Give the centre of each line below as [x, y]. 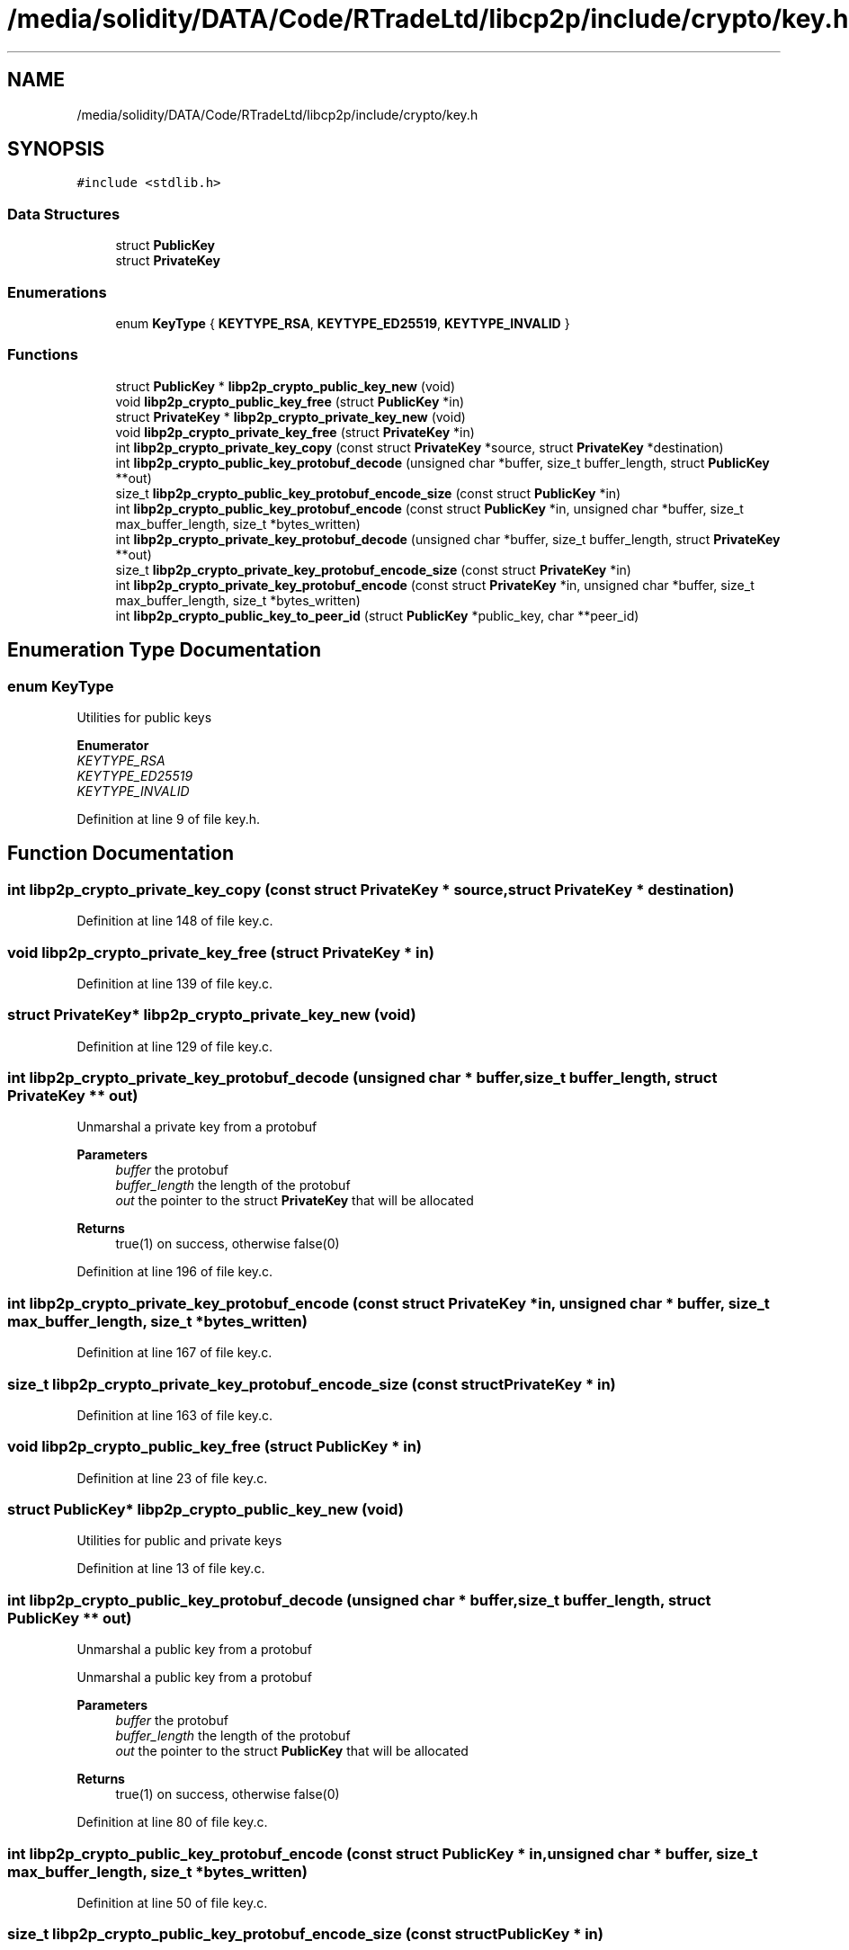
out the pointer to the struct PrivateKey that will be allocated [295, 1201]
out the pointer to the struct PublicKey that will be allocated [292, 1751]
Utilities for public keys [144, 717]
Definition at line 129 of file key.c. [174, 1046]
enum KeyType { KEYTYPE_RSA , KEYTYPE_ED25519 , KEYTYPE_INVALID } [343, 323]
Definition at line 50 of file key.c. [172, 1902]
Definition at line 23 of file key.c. [172, 1478]
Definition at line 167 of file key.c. [174, 1353]
